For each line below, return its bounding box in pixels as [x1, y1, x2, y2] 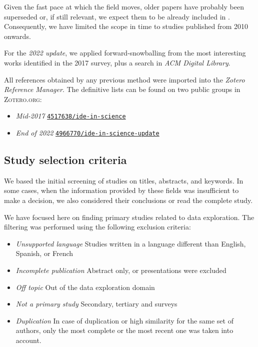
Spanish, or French [15, 248, 73, 258]
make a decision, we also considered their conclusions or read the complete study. [4, 195, 253, 205]
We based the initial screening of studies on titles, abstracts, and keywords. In [4, 175, 243, 185]
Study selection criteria [4, 152, 127, 167]
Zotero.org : [4, 93, 42, 104]
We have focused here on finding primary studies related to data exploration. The [4, 211, 254, 222]
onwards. [4, 30, 31, 41]
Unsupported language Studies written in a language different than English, [15, 238, 246, 248]
